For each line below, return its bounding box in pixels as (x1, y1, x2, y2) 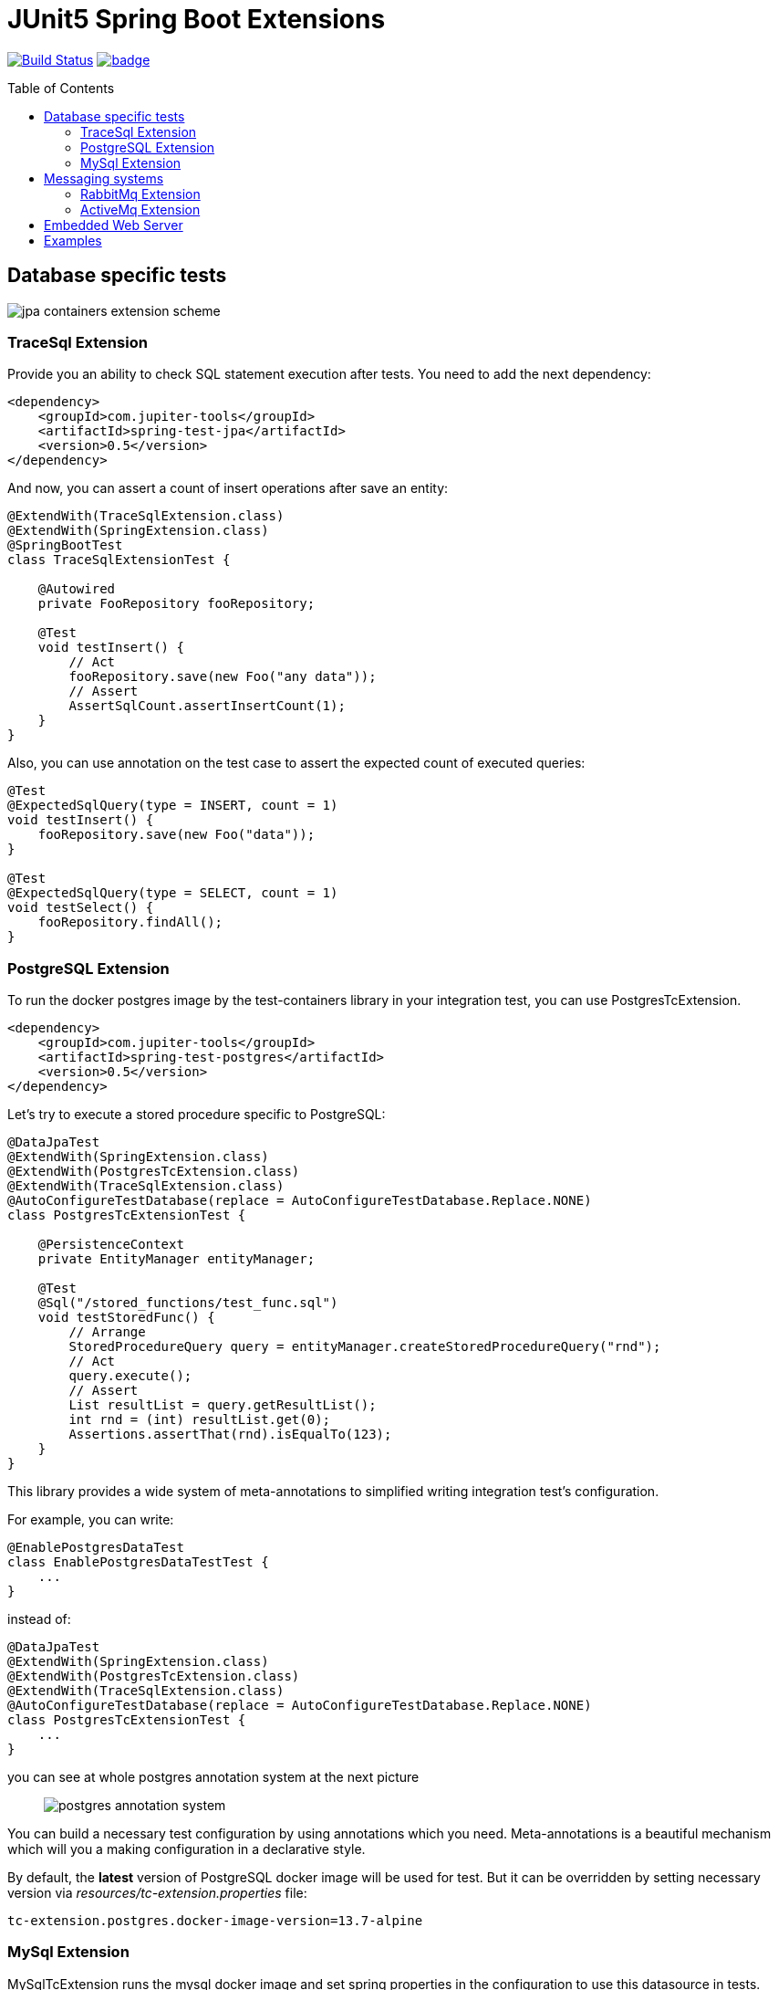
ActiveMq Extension (80, 201, 201, 217)
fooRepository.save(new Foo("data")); (37, 827, 316, 843)
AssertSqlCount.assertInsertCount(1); (68, 698, 346, 714)
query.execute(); (68, 1368, 192, 1384)
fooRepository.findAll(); (37, 915, 223, 930)
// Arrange (68, 1325, 146, 1340)
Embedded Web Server (44, 216, 183, 233)
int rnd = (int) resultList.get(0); (68, 1412, 331, 1428)
